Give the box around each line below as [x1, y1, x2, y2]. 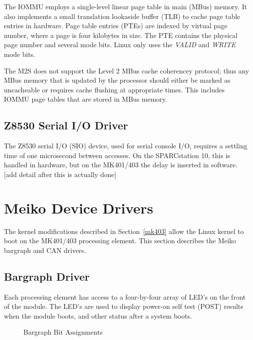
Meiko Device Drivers [4, 197, 154, 217]
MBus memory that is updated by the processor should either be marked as [4, 75, 231, 85]
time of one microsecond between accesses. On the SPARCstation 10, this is [4, 150, 231, 160]
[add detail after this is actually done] [4, 169, 117, 179]
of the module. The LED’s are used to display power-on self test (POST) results [4, 301, 244, 311]
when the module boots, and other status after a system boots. [4, 310, 192, 321]
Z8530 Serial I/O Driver [4, 118, 128, 133]
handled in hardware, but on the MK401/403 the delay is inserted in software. [4, 160, 238, 170]
